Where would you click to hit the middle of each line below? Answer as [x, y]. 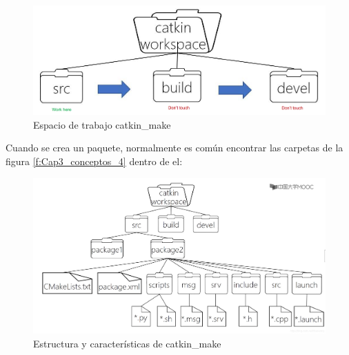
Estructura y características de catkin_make [127, 343]
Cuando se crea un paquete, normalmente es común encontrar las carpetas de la [174, 148]
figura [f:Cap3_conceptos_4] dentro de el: [94, 161]
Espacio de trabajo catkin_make [102, 124]
